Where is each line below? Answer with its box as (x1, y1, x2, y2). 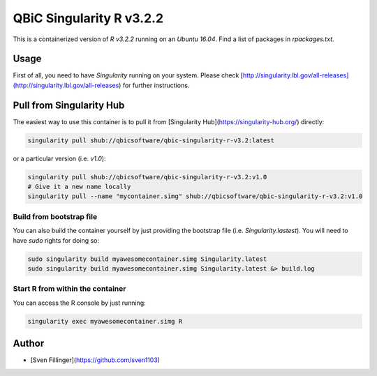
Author (13, 338, 45, 349)
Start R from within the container (13, 284, 126, 294)
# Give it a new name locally (27, 183, 131, 191)
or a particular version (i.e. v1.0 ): (13, 154, 106, 163)
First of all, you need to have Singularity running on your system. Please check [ (13, 71, 244, 80)
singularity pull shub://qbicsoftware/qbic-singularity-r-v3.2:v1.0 (27, 173, 267, 181)
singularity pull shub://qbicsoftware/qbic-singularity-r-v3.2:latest (27, 136, 275, 144)
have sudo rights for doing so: (13, 236, 100, 244)
